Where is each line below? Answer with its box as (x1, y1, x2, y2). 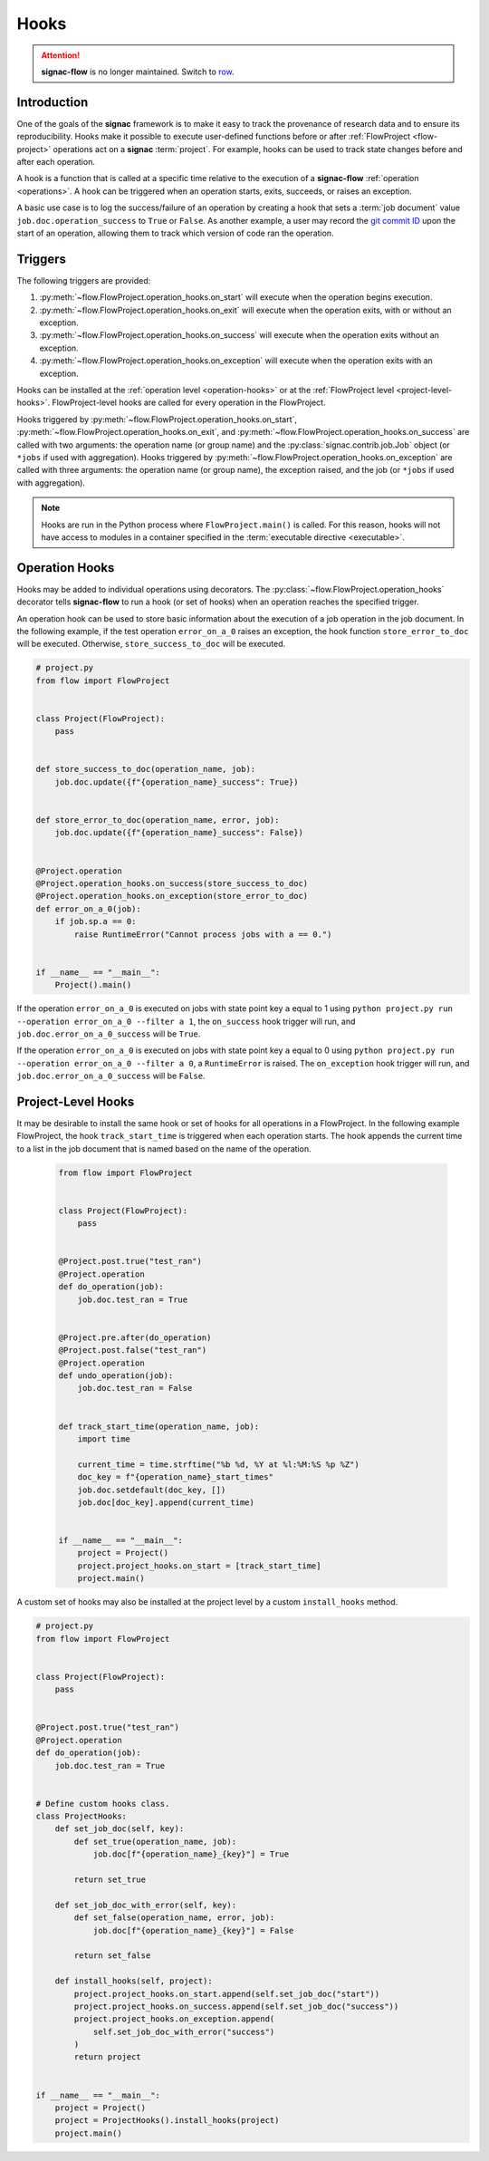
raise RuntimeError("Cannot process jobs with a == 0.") (73, 929, 332, 940)
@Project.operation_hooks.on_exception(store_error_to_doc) (35, 891, 309, 902)
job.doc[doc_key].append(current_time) (77, 1497, 255, 1508)
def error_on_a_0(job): (35, 903, 142, 914)
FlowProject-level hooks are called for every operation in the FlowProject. (51, 397, 326, 408)
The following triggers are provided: (16, 275, 151, 285)
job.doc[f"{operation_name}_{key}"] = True (92, 1849, 290, 1859)
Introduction (16, 94, 89, 110)
